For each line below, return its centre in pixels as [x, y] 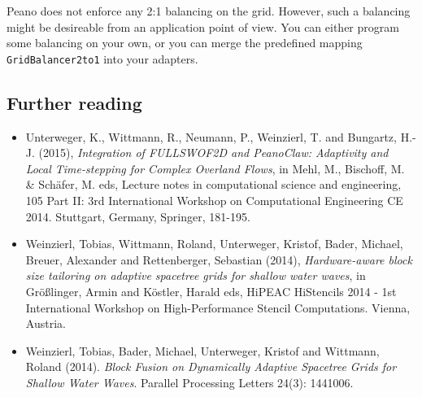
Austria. [46, 323]
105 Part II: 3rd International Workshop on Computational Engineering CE [214, 201]
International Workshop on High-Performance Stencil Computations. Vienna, [218, 307]
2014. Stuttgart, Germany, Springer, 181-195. [138, 216]
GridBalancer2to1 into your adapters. [102, 58]
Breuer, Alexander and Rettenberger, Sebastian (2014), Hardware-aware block [219, 259]
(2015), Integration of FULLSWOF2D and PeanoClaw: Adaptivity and [213, 153]
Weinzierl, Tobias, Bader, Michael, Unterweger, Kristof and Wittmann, [202, 350]
